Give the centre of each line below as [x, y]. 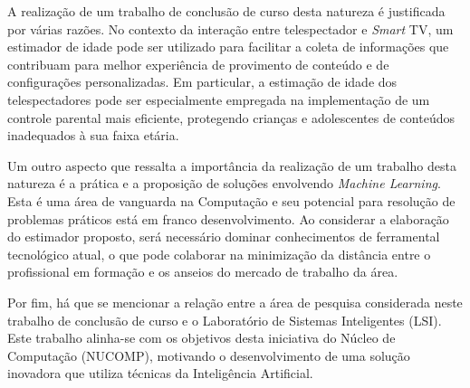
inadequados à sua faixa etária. [93, 135]
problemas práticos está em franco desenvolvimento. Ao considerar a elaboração [228, 218]
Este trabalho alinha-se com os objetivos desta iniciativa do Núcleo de [201, 338]
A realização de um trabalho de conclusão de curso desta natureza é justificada [226, 11]
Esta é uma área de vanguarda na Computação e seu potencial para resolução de [231, 200]
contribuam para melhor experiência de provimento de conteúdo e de [198, 64]
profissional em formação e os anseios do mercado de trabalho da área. [203, 272]
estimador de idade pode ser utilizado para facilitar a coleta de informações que [228, 47]
